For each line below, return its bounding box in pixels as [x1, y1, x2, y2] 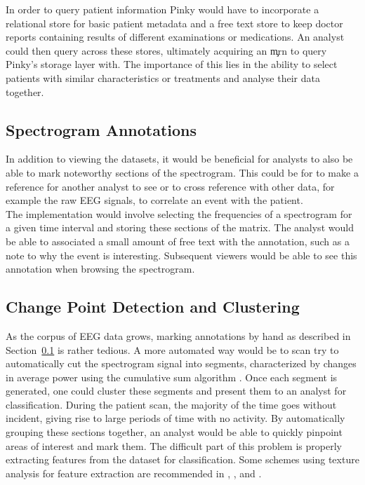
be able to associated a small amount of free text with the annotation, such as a [6, 233, 350, 248]
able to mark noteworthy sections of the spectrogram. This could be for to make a [6, 165, 359, 179]
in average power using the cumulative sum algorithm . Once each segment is [6, 369, 338, 384]
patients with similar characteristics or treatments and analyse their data [6, 70, 320, 85]
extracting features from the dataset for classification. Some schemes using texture [6, 452, 359, 467]
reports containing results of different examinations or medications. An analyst [6, 29, 345, 44]
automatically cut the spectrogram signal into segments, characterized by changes [6, 356, 357, 371]
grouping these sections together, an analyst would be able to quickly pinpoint [6, 425, 343, 439]
